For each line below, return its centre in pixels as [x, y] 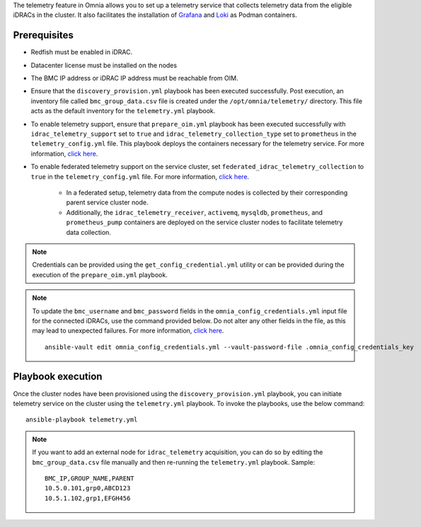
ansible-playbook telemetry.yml [82, 420]
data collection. [88, 232]
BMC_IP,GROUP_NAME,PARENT [90, 478]
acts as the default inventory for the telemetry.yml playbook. [123, 111]
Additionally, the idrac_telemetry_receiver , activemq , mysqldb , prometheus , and [195, 212]
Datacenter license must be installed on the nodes [104, 65]
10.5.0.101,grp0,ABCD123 [88, 488]
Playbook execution [58, 377]
